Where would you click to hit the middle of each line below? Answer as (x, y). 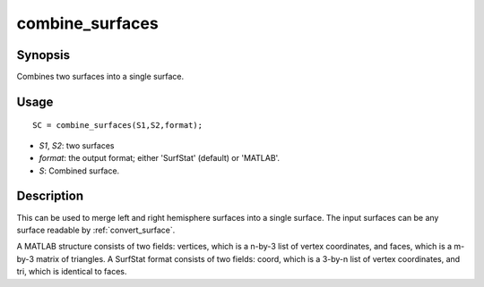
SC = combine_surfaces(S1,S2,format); (118, 126)
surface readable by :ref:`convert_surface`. (96, 230)
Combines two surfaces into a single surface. (100, 77)
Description (50, 196)
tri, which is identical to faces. (72, 272)
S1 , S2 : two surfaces (77, 145)
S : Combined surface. (79, 171)
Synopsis (43, 55)
